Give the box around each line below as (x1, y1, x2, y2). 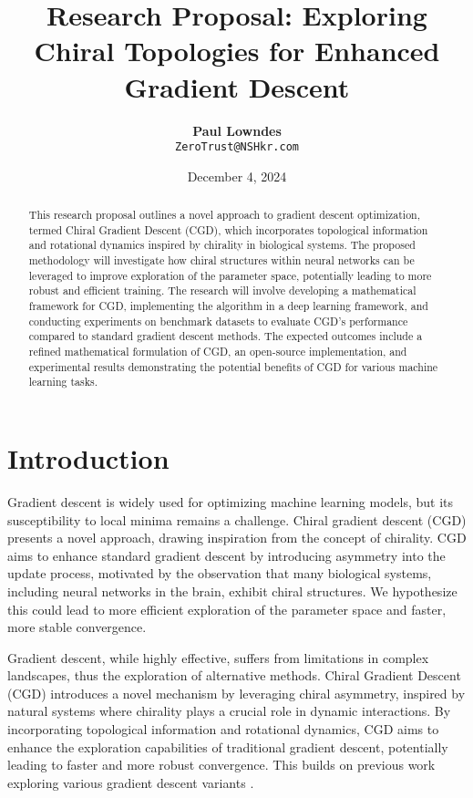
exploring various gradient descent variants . (7, 772, 254, 792)
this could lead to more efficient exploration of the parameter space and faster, (7, 599, 447, 618)
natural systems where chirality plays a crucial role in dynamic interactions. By (7, 701, 451, 720)
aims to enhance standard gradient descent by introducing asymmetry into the (7, 545, 446, 565)
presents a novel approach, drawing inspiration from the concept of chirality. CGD (7, 528, 467, 547)
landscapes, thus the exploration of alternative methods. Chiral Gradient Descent (7, 666, 461, 685)
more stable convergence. (7, 617, 147, 637)
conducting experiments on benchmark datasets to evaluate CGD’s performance (28, 313, 408, 328)
